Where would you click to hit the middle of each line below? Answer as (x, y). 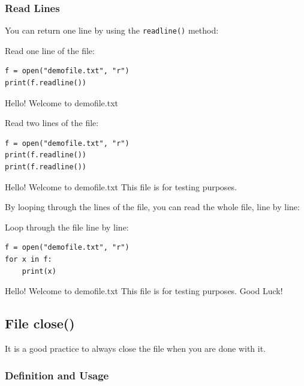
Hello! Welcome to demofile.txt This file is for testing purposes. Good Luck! (144, 291)
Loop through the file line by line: (67, 227)
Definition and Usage (57, 375)
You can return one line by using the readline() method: (112, 30)
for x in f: (28, 259)
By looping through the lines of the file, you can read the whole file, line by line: (152, 207)
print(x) (39, 271)
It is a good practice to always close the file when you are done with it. (136, 348)
